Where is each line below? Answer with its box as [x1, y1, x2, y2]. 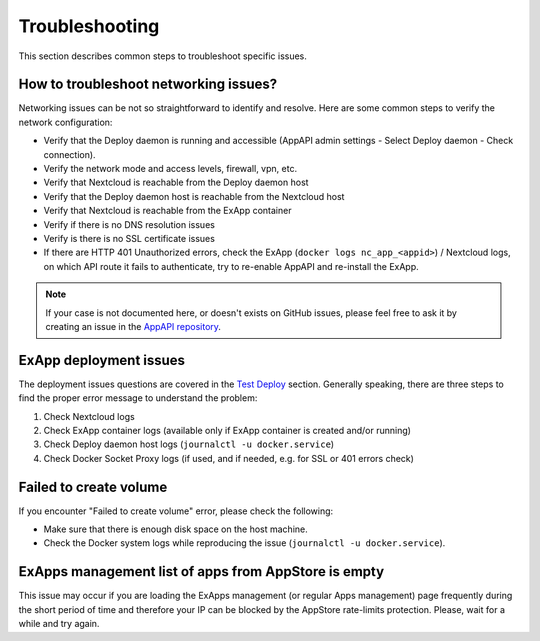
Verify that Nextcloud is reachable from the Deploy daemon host [43, 176, 309, 189]
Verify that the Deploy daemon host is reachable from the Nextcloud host [43, 190, 345, 202]
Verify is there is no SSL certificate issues [43, 232, 215, 244]
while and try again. [18, 618, 100, 630]
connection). [43, 148, 96, 160]
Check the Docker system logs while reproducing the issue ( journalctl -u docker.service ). [43, 537, 446, 549]
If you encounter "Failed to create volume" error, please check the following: [18, 505, 334, 517]
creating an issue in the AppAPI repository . [45, 320, 222, 332]
